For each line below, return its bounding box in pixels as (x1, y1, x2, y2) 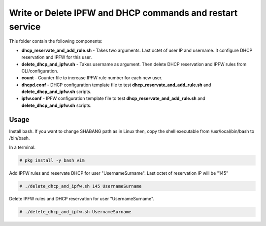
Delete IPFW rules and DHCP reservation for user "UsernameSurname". (9, 196, 155, 202)
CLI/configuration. (21, 68, 59, 74)
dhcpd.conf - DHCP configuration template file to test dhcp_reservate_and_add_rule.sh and (21, 82, 211, 88)
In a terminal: (9, 144, 36, 150)
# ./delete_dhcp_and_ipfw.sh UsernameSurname (19, 209, 132, 215)
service (9, 21, 41, 32)
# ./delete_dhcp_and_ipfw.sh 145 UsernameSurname (19, 183, 142, 189)
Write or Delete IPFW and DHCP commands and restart (9, 7, 238, 18)
